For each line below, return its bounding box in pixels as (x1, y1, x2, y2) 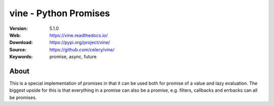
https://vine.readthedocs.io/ (49, 32, 108, 38)
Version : (9, 25, 28, 31)
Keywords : (9, 54, 33, 60)
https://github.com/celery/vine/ (49, 46, 115, 53)
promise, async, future (49, 54, 97, 60)
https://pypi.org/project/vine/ (49, 40, 110, 46)
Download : (9, 40, 33, 46)
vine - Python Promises (9, 8, 110, 19)
